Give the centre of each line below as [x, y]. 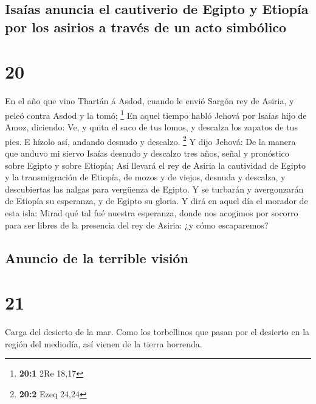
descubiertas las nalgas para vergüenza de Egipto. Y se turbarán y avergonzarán [154, 189]
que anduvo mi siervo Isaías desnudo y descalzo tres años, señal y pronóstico [147, 153]
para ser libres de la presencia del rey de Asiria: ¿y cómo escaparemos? [137, 225]
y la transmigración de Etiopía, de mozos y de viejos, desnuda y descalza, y [145, 177]
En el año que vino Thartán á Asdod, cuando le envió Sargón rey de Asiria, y [149, 101]
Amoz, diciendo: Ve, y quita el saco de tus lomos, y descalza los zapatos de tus [151, 127]
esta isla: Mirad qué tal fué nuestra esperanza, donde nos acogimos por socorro [152, 212]
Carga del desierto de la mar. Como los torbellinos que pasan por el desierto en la [157, 332]
